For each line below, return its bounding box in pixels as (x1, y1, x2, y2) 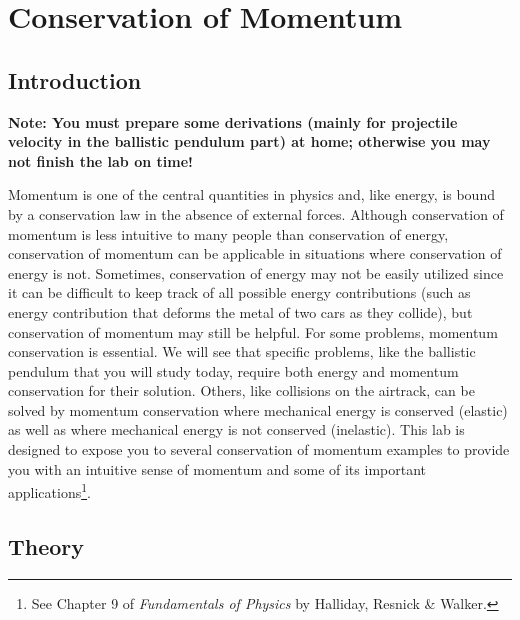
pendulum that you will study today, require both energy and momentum (8, 360, 459, 381)
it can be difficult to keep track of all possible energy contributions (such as (8, 282, 471, 303)
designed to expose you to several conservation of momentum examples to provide (8, 439, 510, 460)
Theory (8, 530, 85, 561)
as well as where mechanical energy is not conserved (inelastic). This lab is (8, 419, 465, 440)
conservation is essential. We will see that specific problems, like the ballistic (8, 341, 476, 362)
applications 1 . (8, 479, 91, 502)
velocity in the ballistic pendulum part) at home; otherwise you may (8, 131, 491, 152)
